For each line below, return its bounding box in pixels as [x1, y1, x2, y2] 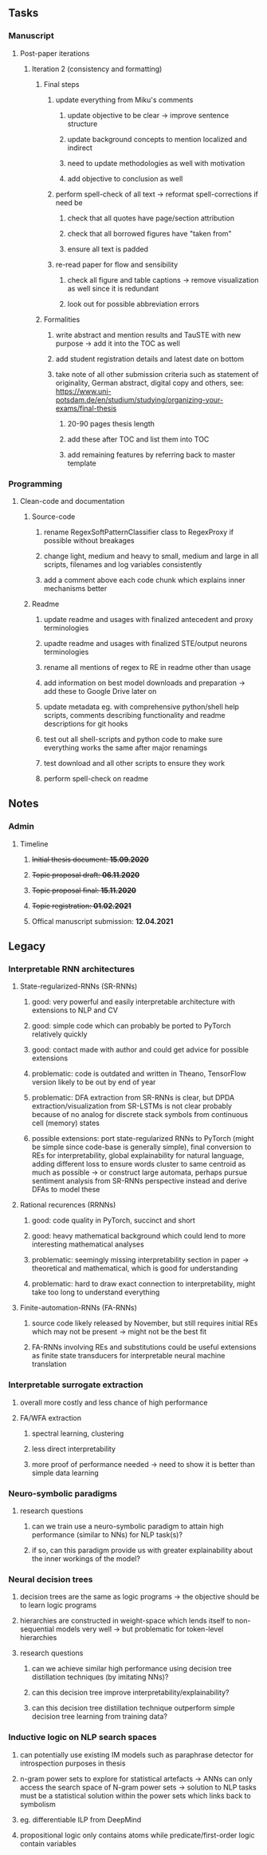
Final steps [43, 79, 80, 89]
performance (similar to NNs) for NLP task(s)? [31, 1529, 183, 1540]
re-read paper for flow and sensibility [55, 260, 179, 269]
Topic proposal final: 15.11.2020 [31, 886, 137, 895]
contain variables [19, 1838, 77, 1848]
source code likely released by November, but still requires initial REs [31, 1318, 258, 1328]
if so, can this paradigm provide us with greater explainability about [31, 1545, 253, 1555]
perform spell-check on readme [43, 774, 149, 783]
